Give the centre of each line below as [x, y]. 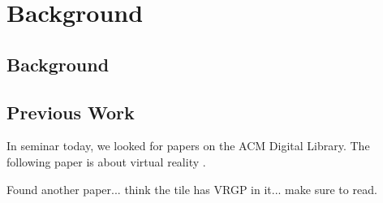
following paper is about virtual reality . [106, 161]
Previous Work [71, 112]
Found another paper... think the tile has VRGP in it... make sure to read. [192, 189]
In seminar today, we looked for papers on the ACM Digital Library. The [188, 146]
